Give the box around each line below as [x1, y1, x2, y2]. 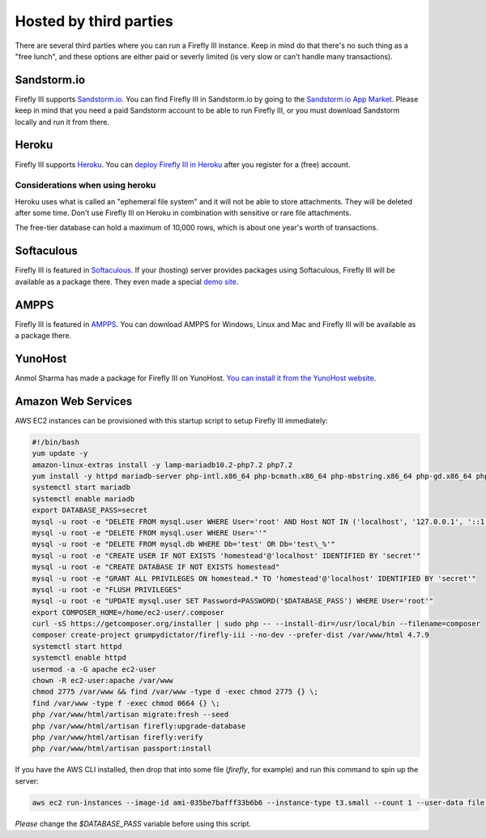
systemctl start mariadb [32, 483, 131, 492]
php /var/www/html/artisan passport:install [32, 744, 212, 754]
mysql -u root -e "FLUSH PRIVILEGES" [32, 585, 182, 594]
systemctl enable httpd [32, 653, 127, 663]
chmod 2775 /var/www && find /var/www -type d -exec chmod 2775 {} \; [32, 687, 319, 697]
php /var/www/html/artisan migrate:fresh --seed [32, 710, 229, 720]
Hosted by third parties [15, 12, 174, 30]
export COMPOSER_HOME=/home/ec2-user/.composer [32, 608, 224, 617]
